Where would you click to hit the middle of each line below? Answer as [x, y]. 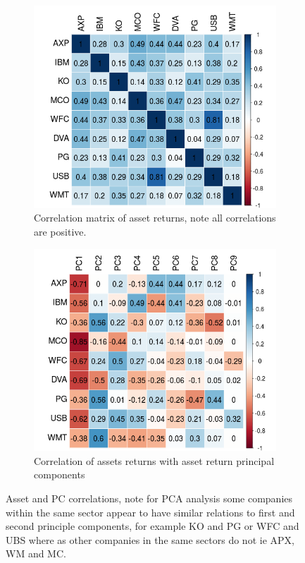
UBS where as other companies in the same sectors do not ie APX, [150, 539]
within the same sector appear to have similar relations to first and [150, 512]
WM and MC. [36, 553]
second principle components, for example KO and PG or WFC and [152, 526]
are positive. [60, 231]
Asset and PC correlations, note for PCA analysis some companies [149, 498]
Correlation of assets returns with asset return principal [154, 460]
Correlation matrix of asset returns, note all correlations [155, 218]
